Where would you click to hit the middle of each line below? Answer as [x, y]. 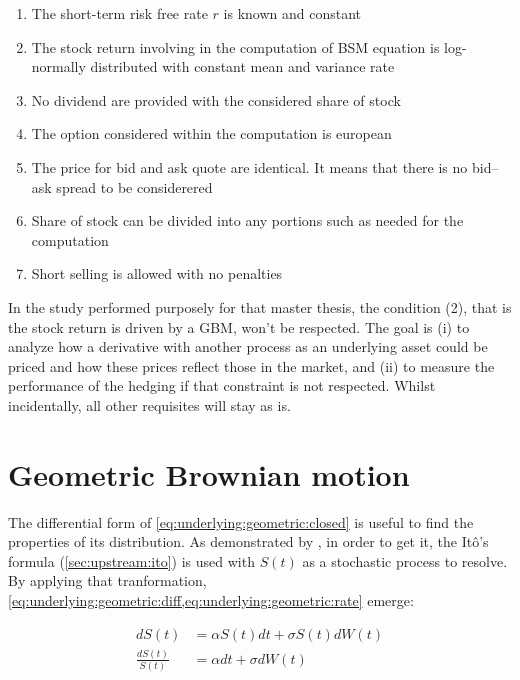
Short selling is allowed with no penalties [157, 273]
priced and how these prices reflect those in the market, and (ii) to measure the [251, 365]
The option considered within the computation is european [211, 133]
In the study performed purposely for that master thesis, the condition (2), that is [260, 306]
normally [58, 66]
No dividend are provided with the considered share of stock [216, 99]
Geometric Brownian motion [209, 473]
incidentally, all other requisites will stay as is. [149, 404]
